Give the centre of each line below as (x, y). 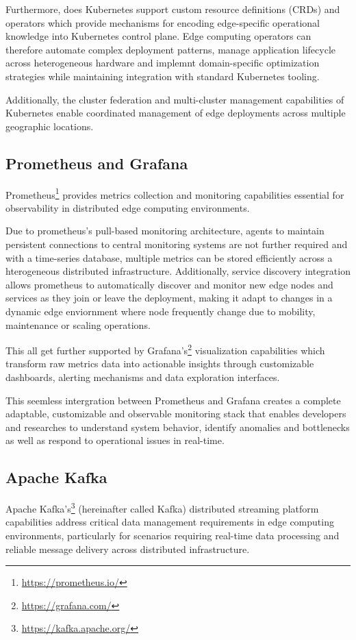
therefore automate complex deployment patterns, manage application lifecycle (171, 49)
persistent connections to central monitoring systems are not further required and (177, 244)
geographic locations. (50, 126)
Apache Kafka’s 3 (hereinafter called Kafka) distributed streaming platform (162, 507)
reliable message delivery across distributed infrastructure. (128, 549)
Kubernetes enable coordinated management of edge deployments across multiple (176, 113)
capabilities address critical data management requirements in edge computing (170, 522)
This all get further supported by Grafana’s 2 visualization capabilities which (165, 349)
